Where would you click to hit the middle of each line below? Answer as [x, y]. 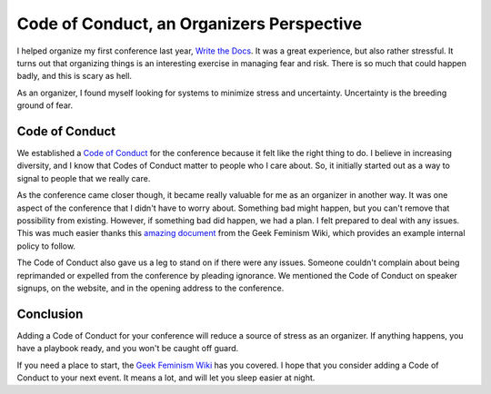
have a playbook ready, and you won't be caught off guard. [128, 349]
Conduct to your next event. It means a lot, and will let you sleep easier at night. [166, 378]
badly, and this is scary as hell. [74, 76]
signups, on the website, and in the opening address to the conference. [150, 288]
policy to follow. [46, 246]
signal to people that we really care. [84, 178]
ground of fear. [45, 105]
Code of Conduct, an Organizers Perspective [190, 24]
